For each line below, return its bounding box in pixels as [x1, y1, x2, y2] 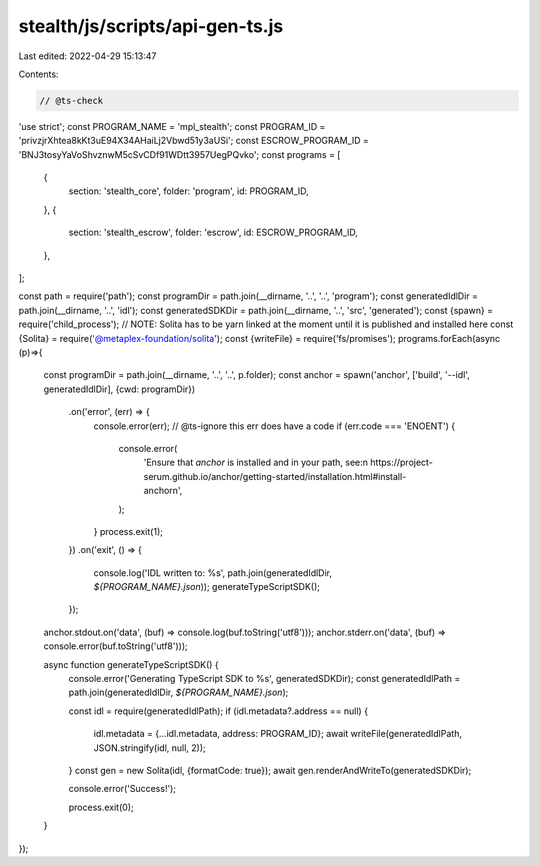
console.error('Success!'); [68, 783, 177, 795]
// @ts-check [39, 95, 104, 106]
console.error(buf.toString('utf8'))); [43, 640, 189, 652]
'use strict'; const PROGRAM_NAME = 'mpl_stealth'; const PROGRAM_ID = [18, 120, 326, 132]
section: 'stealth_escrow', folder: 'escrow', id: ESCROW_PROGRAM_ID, [68, 226, 359, 239]
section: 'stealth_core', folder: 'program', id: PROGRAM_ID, [68, 185, 309, 197]
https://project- [370, 456, 434, 469]
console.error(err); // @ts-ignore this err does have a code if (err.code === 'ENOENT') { [93, 420, 455, 432]
